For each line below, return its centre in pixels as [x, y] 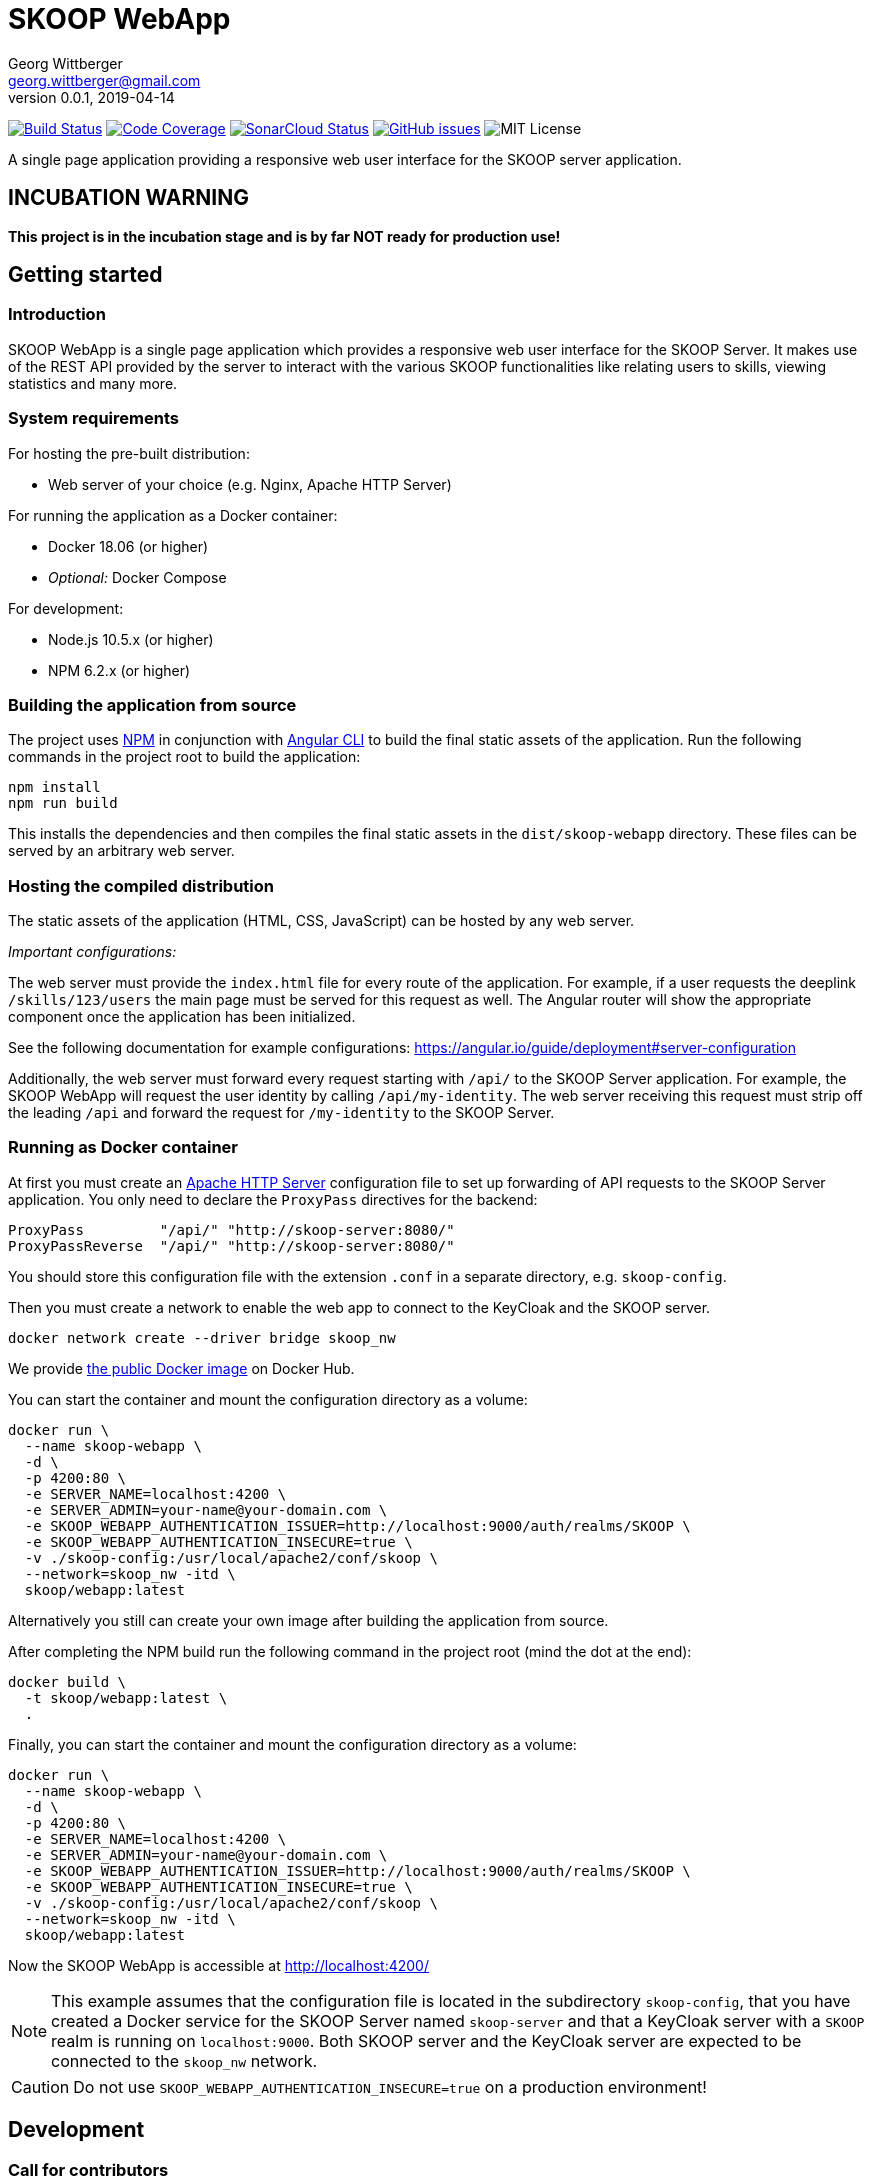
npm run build [63, 803]
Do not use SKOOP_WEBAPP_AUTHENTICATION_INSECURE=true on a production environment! [390, 2086]
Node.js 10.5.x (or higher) [131, 639]
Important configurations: [92, 952]
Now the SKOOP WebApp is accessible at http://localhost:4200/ [218, 1965]
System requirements [93, 418]
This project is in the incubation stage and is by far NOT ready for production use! [284, 236]
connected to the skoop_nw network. [184, 2060]
